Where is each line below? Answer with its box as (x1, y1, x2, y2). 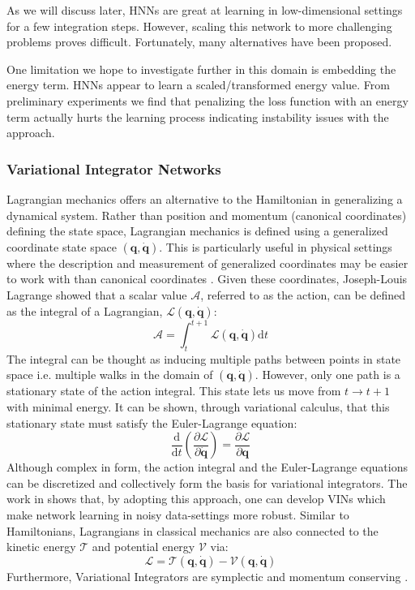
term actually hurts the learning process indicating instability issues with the (6, 108, 389, 125)
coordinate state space (6, 238, 117, 255)
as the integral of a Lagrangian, (6, 302, 163, 319)
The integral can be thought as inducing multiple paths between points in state (6, 350, 401, 367)
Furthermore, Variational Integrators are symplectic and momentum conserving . (6, 567, 409, 584)
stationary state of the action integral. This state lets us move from (6, 382, 341, 399)
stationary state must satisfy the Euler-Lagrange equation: (6, 414, 297, 431)
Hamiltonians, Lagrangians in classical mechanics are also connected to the (6, 522, 379, 539)
